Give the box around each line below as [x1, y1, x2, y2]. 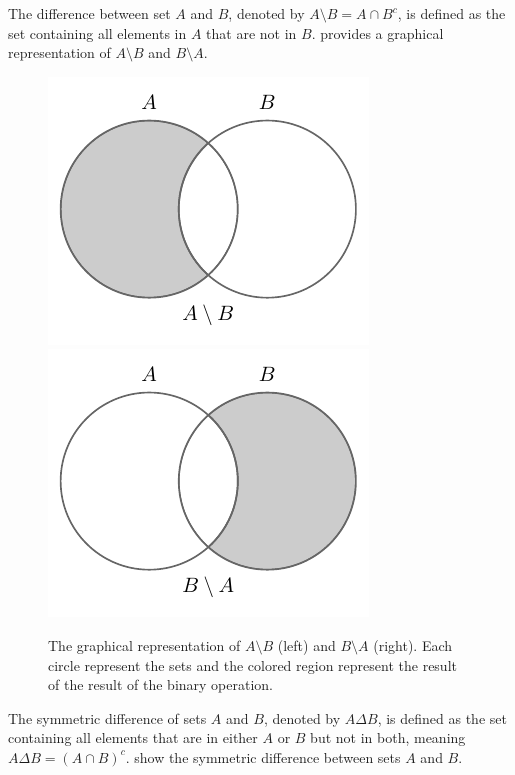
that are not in [206, 22, 297, 43]
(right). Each [373, 634, 453, 655]
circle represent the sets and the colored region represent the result [48, 654, 457, 675]
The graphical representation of [48, 634, 241, 655]
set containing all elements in [8, 22, 187, 43]
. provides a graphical [311, 22, 444, 43]
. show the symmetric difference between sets [125, 746, 401, 767]
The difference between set [8, 3, 171, 23]
